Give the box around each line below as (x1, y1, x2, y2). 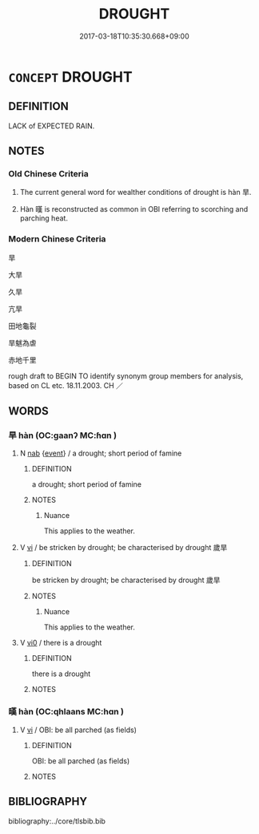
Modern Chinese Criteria (8, 233, 106, 245)
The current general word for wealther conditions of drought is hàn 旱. (19, 188, 252, 197)
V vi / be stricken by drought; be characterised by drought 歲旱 (19, 543, 228, 553)
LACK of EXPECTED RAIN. (8, 121, 95, 131)
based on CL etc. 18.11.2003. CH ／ (8, 380, 124, 390)
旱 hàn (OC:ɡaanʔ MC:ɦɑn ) (8, 430, 118, 441)
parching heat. (19, 213, 68, 223)
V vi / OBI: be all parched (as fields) (19, 725, 137, 735)
